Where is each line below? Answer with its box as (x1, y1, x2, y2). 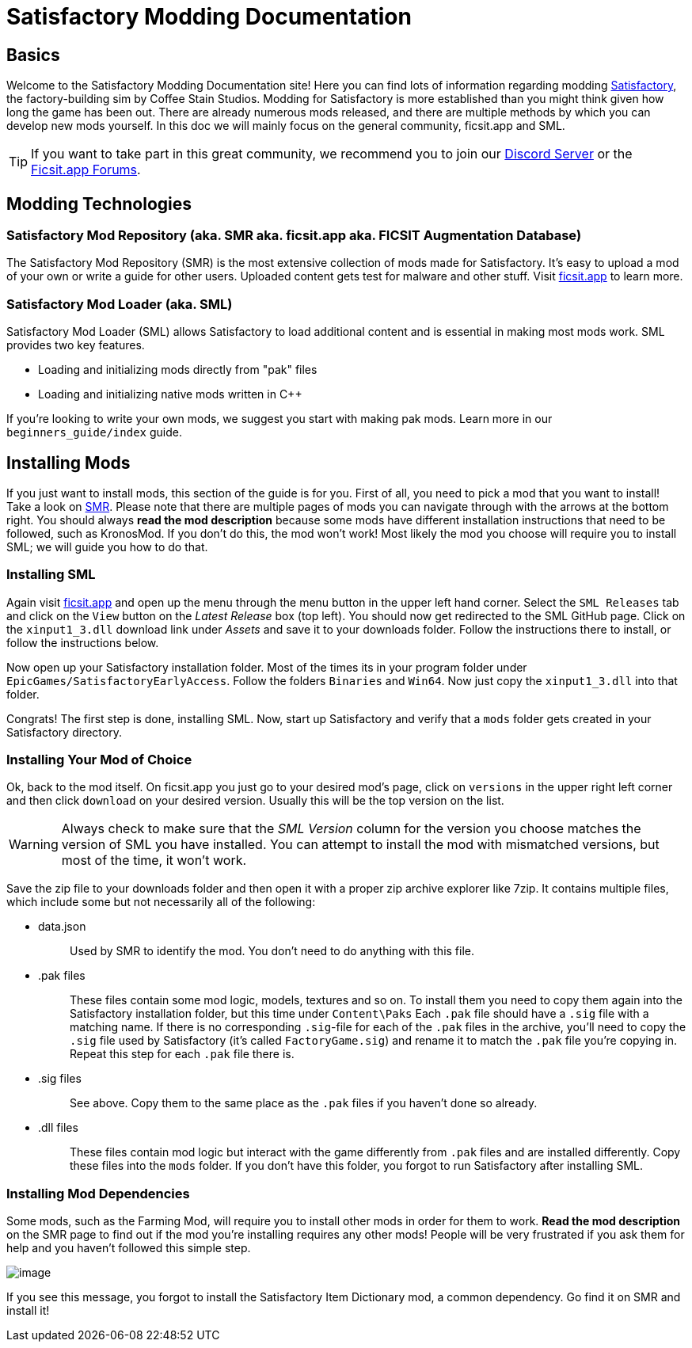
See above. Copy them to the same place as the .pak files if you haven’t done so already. (70, 1096, 538, 1110)
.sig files (38, 1072, 82, 1086)
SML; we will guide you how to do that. (6, 539, 208, 554)
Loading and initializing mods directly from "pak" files (38, 363, 317, 377)
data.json (38, 920, 86, 934)
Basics (6, 44, 60, 65)
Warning (9, 836, 59, 853)
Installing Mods (6, 452, 131, 473)
